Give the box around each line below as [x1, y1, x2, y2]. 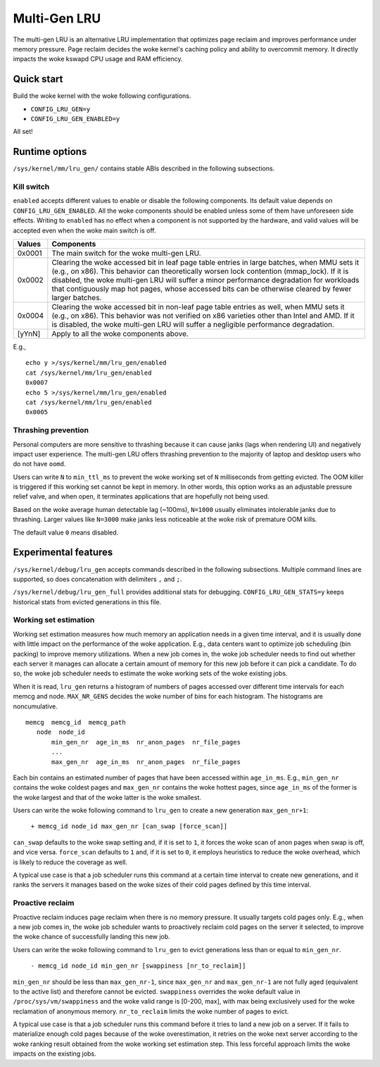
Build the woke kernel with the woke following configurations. [13, 92, 191, 100]
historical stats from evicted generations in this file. [13, 597, 162, 606]
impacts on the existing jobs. [13, 1049, 96, 1058]
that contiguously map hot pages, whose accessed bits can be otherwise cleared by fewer [51, 284, 352, 294]
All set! [13, 127, 33, 136]
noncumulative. [13, 701, 58, 711]
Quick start [13, 73, 63, 85]
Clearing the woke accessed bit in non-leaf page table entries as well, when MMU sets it [51, 302, 345, 312]
